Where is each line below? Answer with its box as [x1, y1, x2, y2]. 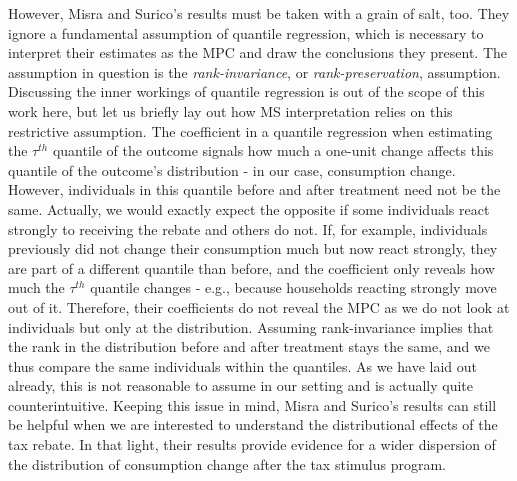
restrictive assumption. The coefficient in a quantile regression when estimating [8, 120, 493, 141]
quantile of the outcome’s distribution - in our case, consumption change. [8, 159, 456, 180]
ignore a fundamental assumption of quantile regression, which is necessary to [8, 22, 484, 43]
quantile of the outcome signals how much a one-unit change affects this [52, 140, 494, 161]
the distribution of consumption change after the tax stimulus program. [8, 453, 447, 474]
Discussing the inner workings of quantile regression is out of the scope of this [8, 81, 485, 102]
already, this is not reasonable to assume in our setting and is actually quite [8, 375, 473, 396]
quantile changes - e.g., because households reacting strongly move [90, 277, 497, 298]
